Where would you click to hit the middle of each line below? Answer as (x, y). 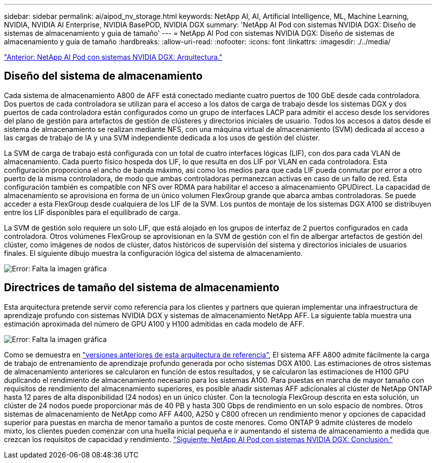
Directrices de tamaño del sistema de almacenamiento (142, 288)
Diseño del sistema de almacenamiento (103, 76)
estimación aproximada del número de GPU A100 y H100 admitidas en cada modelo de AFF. (154, 324)
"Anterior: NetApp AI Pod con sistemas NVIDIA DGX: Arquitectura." (113, 57)
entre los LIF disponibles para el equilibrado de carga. (92, 212)
